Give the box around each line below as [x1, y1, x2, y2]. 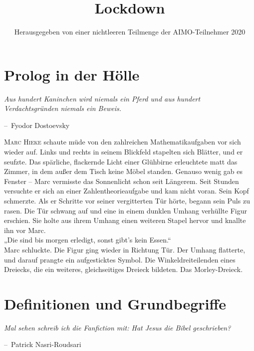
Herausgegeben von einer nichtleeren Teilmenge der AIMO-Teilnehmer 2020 [14, 26, 246, 37]
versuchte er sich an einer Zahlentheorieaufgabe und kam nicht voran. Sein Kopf [4, 185, 249, 196]
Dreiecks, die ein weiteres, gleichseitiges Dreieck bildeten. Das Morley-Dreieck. [4, 264, 243, 274]
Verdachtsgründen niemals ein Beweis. [4, 103, 121, 113]
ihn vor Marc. [4, 224, 46, 235]
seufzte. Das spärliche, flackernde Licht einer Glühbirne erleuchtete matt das [4, 156, 238, 166]
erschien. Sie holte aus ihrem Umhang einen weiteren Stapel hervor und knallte [4, 215, 246, 225]
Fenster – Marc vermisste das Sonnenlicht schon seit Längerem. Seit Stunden [4, 175, 239, 186]
